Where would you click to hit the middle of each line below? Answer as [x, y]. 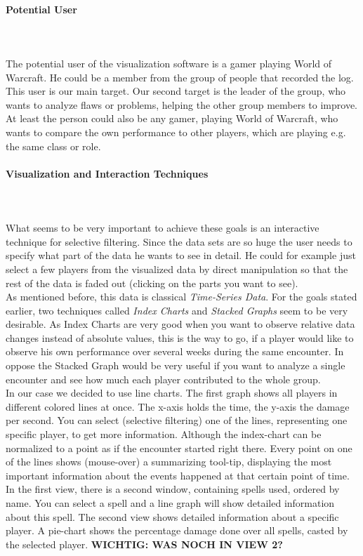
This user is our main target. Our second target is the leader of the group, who [176, 91]
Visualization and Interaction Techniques [107, 173]
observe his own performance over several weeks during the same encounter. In [175, 351]
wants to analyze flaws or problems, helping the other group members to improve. [182, 104]
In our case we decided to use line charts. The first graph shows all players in [172, 393]
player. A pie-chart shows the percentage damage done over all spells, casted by [177, 530]
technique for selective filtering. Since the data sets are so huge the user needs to [179, 241]
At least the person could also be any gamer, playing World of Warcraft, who [172, 118]
